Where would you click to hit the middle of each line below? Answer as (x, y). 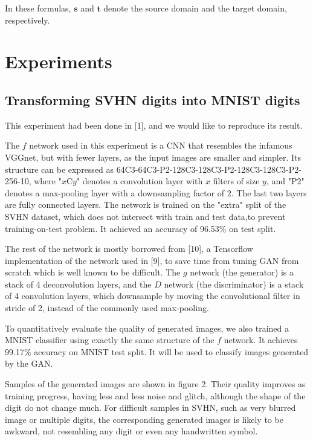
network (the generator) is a (242, 272)
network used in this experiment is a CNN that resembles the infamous (161, 145)
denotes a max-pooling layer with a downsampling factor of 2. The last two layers (156, 192)
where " (48, 181)
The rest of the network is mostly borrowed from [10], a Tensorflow (129, 249)
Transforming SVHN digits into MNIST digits (153, 99)
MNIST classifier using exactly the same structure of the (110, 340)
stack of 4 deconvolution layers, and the (78, 284)
